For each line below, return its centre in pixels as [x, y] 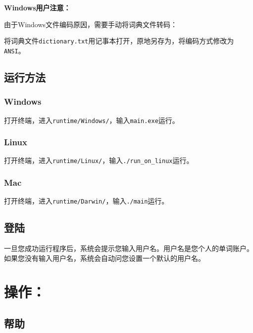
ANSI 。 [15, 50]
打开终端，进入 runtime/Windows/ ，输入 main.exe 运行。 [92, 120]
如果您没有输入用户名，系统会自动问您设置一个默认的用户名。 [104, 258]
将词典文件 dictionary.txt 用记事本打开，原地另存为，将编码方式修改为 [119, 41]
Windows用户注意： [37, 7]
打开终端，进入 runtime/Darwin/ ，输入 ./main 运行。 [86, 201]
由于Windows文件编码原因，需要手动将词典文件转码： [91, 24]
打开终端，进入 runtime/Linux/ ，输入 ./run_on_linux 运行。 [99, 160]
